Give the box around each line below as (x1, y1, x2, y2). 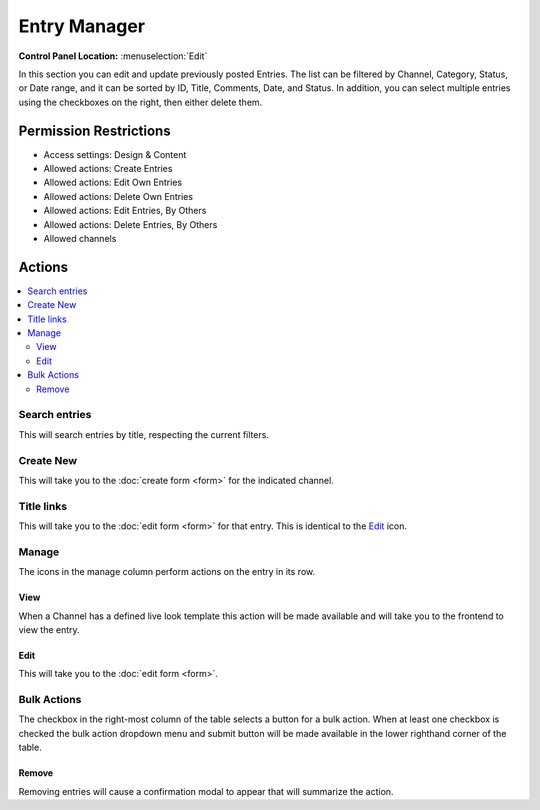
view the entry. (18, 623, 80, 635)
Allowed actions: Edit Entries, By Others (43, 205, 207, 217)
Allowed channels (43, 232, 117, 244)
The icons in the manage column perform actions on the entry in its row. (18, 566, 316, 578)
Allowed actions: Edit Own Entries (43, 176, 183, 189)
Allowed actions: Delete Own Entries (43, 190, 194, 202)
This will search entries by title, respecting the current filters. (18, 428, 270, 440)
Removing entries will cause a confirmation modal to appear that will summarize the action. (18, 785, 394, 797)
